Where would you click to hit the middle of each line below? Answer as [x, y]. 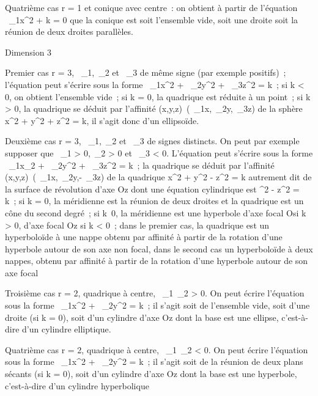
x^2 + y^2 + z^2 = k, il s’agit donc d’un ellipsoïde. [102, 120]
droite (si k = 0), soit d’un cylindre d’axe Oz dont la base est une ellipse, [142, 317]
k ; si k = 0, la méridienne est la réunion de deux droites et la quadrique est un [154, 201]
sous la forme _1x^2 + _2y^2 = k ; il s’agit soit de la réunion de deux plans [154, 361]
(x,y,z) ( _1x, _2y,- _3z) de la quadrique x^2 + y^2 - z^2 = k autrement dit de [158, 177]
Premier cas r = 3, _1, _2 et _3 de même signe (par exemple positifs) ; [146, 72]
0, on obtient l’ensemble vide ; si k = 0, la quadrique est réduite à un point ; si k [158, 96]
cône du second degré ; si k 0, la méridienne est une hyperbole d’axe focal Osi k [156, 212]
